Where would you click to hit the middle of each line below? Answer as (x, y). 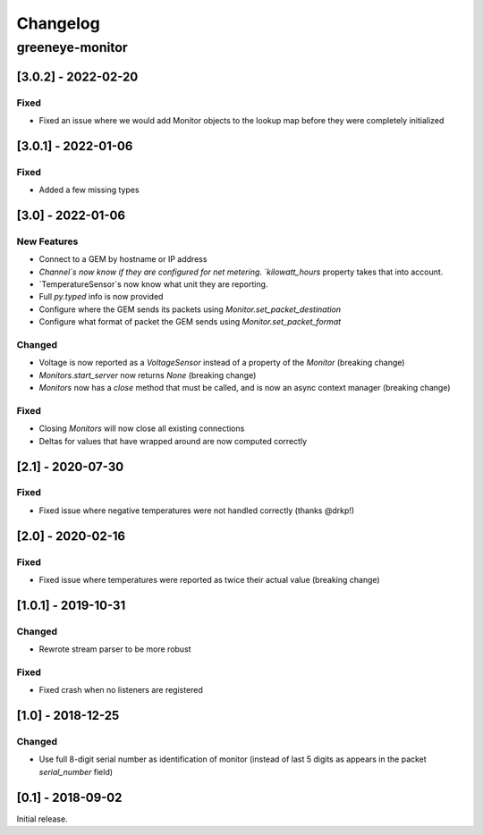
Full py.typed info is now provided (101, 297)
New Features (47, 241)
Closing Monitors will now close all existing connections (142, 428)
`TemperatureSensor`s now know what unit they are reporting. (153, 284)
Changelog (58, 23)
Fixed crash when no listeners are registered (121, 690)
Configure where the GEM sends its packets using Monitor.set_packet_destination (190, 309)
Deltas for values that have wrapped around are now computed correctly (173, 441)
